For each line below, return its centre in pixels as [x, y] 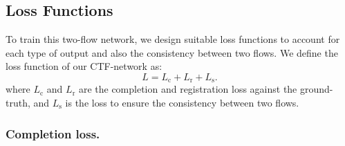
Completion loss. [53, 133]
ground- [316, 89]
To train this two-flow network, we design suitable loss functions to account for [173, 39]
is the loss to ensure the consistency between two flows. [182, 103]
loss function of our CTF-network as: [84, 66]
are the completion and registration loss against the [188, 89]
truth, [18, 103]
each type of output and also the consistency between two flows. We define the [172, 52]
